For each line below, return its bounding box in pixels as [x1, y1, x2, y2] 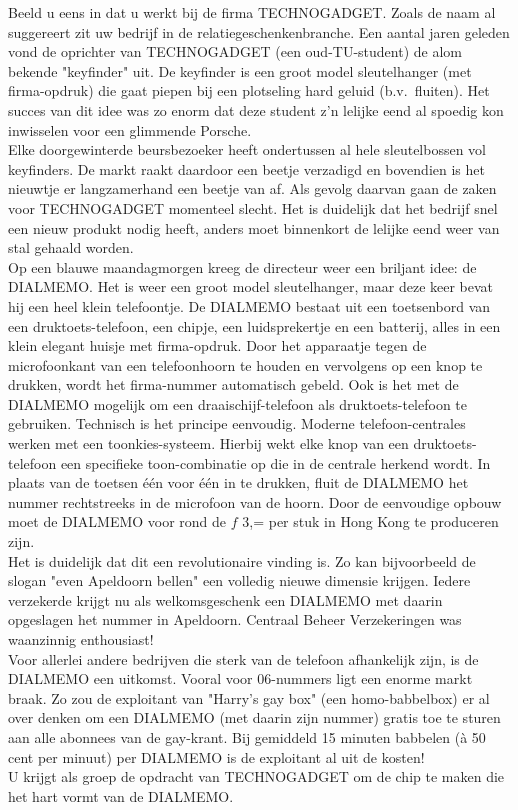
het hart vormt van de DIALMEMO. [8, 785, 234, 806]
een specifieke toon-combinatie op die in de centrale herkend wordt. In [60, 452, 491, 473]
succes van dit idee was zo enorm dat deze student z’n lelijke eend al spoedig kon [8, 99, 504, 120]
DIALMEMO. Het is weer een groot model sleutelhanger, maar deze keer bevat [8, 276, 494, 297]
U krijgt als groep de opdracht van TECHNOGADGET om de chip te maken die [8, 766, 505, 787]
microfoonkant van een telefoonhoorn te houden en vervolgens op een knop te [8, 354, 483, 375]
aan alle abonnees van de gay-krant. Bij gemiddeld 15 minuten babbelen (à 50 [8, 726, 486, 747]
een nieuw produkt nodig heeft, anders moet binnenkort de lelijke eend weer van [8, 217, 500, 238]
